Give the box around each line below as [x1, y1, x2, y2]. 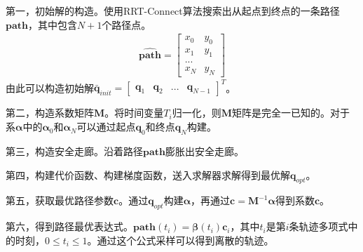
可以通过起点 [76, 119, 136, 134]
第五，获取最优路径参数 [6, 193, 114, 208]
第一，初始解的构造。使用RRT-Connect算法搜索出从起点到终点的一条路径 [6, 4, 340, 18]
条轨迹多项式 [289, 219, 348, 234]
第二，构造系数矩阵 [6, 105, 94, 120]
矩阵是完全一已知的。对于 [231, 105, 350, 120]
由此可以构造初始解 [6, 80, 94, 95]
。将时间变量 [104, 105, 164, 120]
